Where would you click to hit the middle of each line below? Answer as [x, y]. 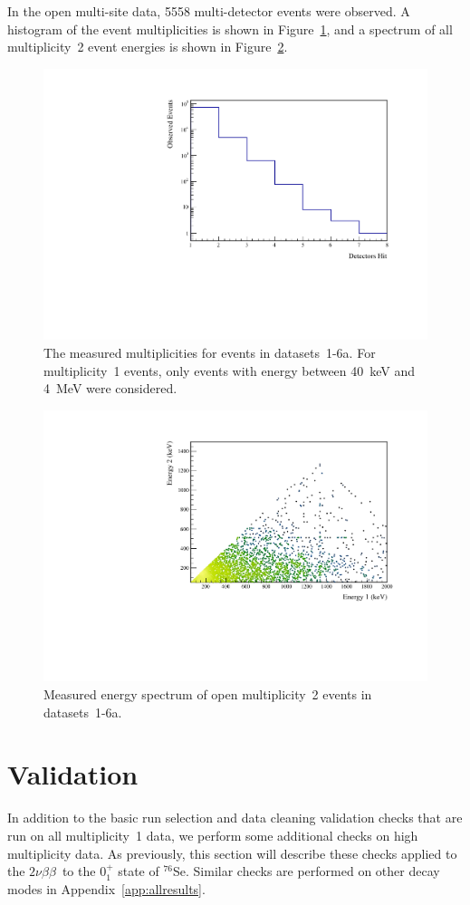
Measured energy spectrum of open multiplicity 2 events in [208, 694]
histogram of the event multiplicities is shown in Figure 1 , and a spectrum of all [230, 29]
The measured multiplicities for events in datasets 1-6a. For [210, 353]
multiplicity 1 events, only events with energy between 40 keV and [230, 370]
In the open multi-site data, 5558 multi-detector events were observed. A [209, 11]
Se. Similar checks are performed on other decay [307, 871]
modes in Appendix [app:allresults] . [106, 888]
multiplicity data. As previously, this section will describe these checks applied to [232, 853]
